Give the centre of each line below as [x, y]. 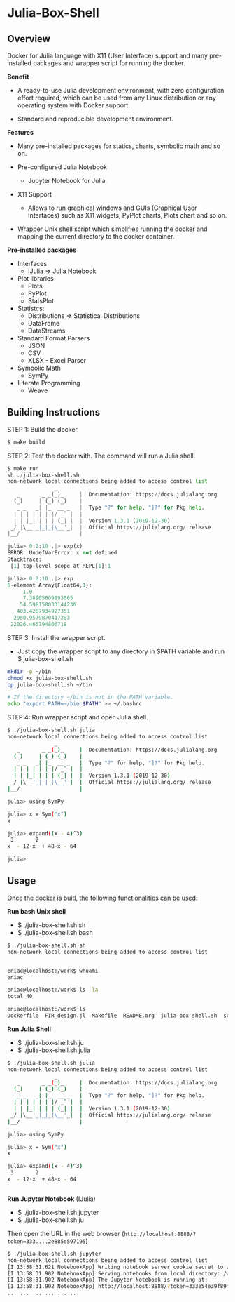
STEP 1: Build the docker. [43, 429]
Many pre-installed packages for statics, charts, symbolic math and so [119, 146]
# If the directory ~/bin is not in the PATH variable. [90, 697]
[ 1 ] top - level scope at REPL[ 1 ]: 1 [60, 566]
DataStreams [47, 331]
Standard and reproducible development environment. [95, 119]
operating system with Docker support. [74, 105]
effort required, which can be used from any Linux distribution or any [117, 98]
